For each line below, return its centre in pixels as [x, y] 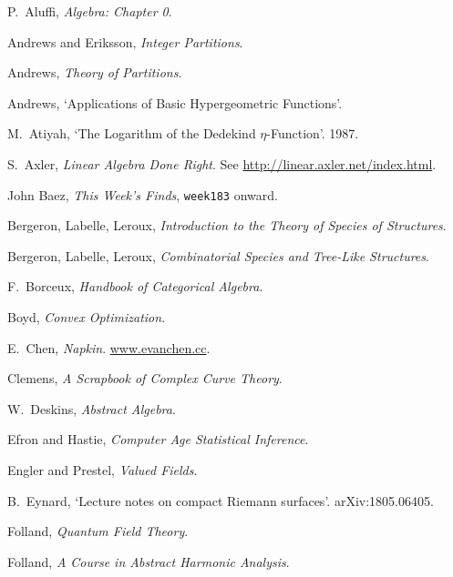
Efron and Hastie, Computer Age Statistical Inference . [158, 439]
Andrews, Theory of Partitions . [95, 72]
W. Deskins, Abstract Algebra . [92, 408]
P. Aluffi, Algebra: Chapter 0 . [90, 11]
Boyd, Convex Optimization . [87, 317]
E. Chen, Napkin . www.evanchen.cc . [109, 347]
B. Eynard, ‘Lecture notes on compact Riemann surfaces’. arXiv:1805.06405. [221, 500]
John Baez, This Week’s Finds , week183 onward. [143, 194]
